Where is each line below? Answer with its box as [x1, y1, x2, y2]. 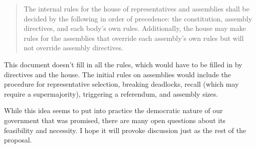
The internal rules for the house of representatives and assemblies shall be [23, 3, 250, 13]
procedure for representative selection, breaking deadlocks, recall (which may [4, 79, 239, 89]
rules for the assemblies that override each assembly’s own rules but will [23, 32, 244, 43]
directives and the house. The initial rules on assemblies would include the [4, 69, 231, 79]
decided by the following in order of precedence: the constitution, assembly [23, 13, 253, 23]
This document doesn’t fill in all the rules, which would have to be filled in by [4, 59, 243, 69]
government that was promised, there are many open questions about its [4, 115, 226, 125]
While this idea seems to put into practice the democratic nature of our [4, 105, 223, 116]
